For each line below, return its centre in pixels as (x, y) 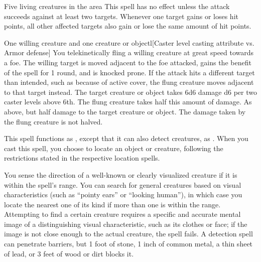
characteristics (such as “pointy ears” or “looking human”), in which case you (123, 194)
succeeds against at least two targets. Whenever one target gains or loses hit (121, 16)
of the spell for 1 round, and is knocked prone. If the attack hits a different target (129, 72)
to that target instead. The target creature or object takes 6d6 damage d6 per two (130, 92)
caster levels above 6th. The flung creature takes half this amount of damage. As (128, 102)
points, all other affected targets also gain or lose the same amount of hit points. (128, 26)
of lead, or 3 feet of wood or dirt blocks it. (69, 253)
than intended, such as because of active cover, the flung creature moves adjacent (129, 82)
